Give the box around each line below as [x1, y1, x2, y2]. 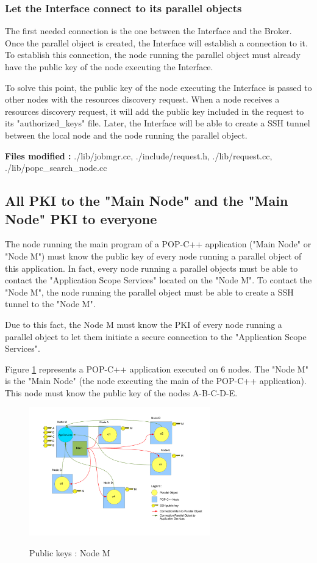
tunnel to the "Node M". [5, 297, 96, 310]
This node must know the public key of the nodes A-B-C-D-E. [5, 386, 238, 399]
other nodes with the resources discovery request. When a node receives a [5, 93, 280, 106]
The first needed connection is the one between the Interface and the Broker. [5, 24, 292, 37]
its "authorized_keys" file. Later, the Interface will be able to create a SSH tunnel [5, 117, 310, 129]
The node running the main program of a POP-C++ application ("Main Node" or [5, 238, 312, 250]
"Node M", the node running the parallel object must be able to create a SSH [5, 285, 294, 298]
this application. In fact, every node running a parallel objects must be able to [5, 261, 298, 274]
